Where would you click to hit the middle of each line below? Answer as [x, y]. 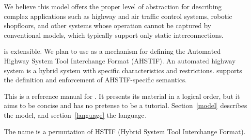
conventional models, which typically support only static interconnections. [114, 35]
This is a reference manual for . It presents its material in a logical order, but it [122, 96]
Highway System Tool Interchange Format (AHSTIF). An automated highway [120, 60]
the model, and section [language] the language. [75, 115]
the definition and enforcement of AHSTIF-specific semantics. [95, 80]
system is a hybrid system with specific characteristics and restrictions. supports [123, 70]
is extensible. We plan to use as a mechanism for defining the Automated [112, 51]
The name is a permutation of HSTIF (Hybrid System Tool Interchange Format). [125, 131]
